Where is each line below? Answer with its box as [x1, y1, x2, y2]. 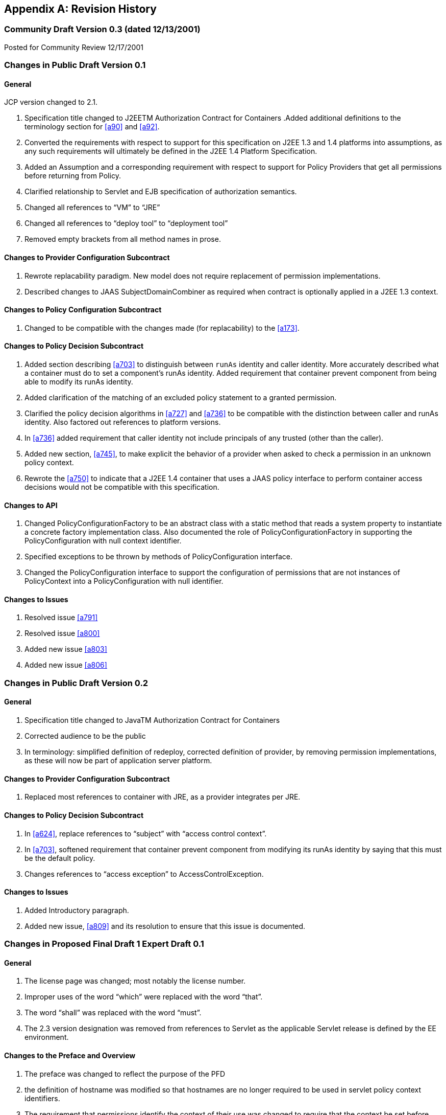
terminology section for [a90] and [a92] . [24, 122, 160, 131]
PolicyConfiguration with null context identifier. [24, 536, 182, 545]
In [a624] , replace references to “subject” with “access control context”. [24, 829, 267, 838]
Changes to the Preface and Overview [4, 1051, 136, 1060]
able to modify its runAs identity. [24, 377, 133, 386]
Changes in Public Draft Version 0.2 [4, 677, 148, 688]
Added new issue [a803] [24, 645, 107, 654]
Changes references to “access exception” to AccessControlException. [24, 869, 264, 878]
